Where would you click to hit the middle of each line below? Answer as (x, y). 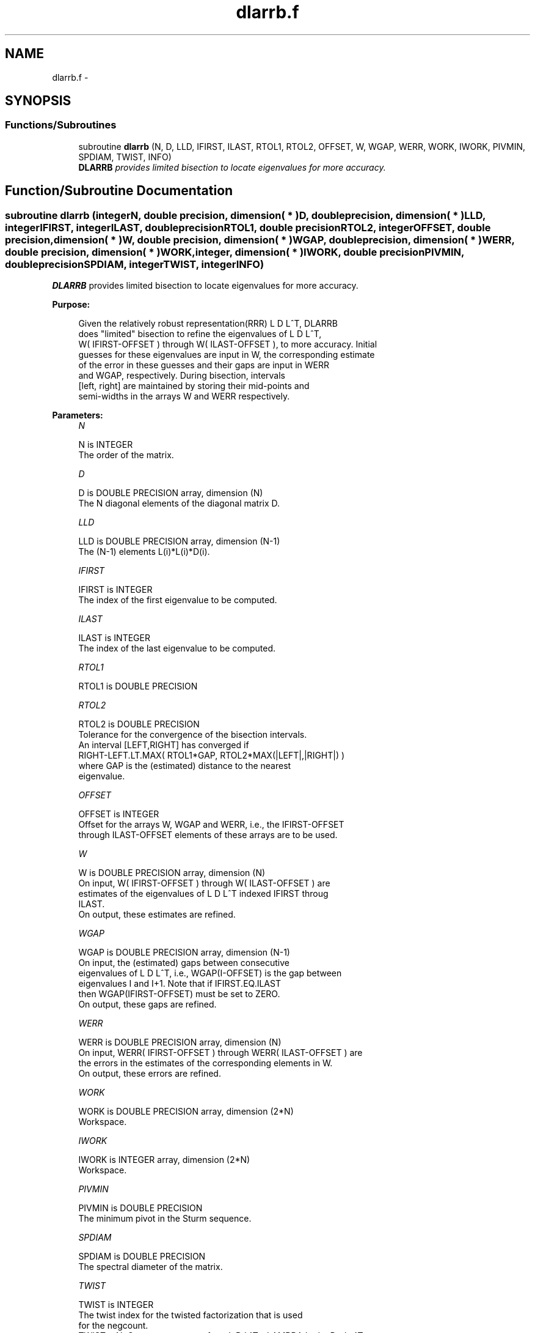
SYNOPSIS (38, 101)
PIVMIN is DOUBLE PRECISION (140, 1208)
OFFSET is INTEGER (119, 814)
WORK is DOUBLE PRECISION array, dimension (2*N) (186, 1112)
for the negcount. (113, 1326)
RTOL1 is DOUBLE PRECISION (138, 686)
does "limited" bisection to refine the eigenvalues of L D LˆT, (200, 334)
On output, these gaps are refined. (147, 1004)
